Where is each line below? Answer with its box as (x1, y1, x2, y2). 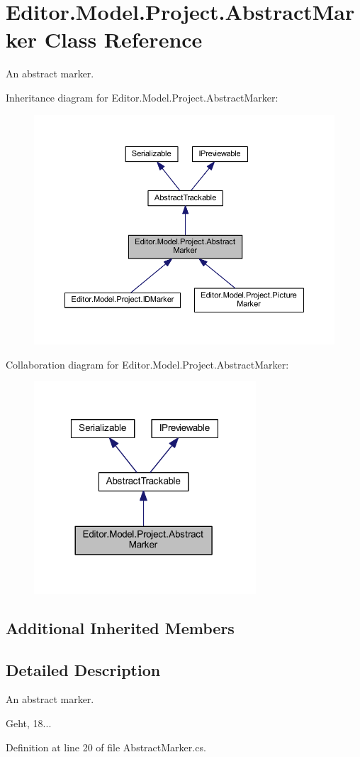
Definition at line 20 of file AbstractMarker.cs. (6, 739, 206, 754)
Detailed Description (6, 658, 161, 680)
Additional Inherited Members (6, 616, 235, 638)
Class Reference (44, 25, 203, 54)
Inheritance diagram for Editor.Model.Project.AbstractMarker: (6, 89, 279, 104)
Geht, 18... (6, 716, 52, 731)
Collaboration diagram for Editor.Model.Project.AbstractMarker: (6, 356, 289, 371)
